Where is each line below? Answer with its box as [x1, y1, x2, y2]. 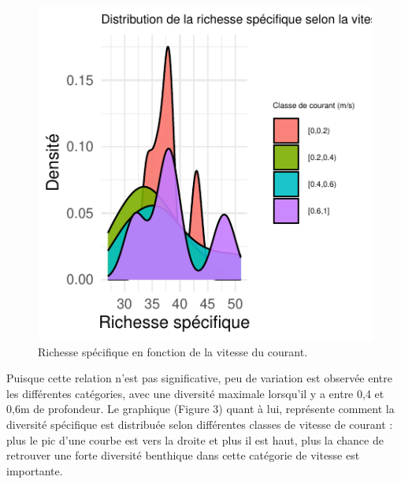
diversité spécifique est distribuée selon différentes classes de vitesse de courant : [6, 415, 393, 432]
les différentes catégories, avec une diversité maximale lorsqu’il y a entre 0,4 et [6, 385, 384, 401]
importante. [6, 462, 63, 478]
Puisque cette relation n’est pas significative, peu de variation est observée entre [6, 370, 392, 386]
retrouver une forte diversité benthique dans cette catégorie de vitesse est [6, 447, 360, 464]
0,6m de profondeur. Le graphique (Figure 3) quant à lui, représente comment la [6, 400, 395, 417]
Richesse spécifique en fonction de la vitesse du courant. [38, 343, 308, 359]
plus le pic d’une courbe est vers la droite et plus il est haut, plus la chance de [6, 431, 384, 448]
